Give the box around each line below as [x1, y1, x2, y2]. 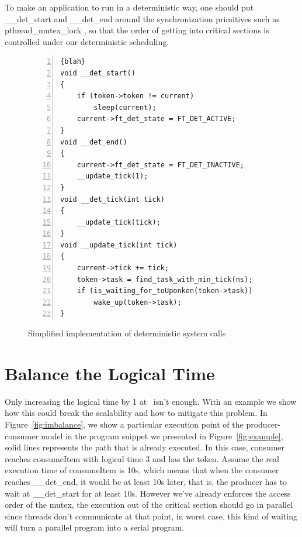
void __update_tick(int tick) [60, 240, 178, 249]
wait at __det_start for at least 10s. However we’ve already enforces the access [5, 487, 291, 499]
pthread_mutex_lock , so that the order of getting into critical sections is [5, 24, 269, 36]
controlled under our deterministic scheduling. [5, 35, 169, 47]
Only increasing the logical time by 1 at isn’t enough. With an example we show [5, 395, 297, 407]
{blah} [60, 57, 85, 66]
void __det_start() [60, 68, 136, 77]
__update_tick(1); [77, 172, 148, 181]
